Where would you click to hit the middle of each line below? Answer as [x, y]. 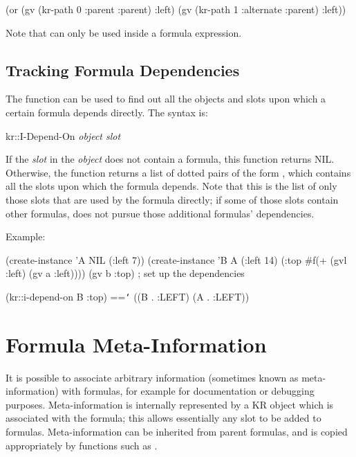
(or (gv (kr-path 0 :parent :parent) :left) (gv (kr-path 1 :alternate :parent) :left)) [176, 9]
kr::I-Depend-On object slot [63, 135]
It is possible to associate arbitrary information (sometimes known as [152, 377]
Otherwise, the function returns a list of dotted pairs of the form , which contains [178, 172]
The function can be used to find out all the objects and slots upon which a [166, 99]
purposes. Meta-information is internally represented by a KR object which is [170, 404]
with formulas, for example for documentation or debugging [188, 391]
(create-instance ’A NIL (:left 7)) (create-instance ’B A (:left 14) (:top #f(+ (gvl [176, 259]
